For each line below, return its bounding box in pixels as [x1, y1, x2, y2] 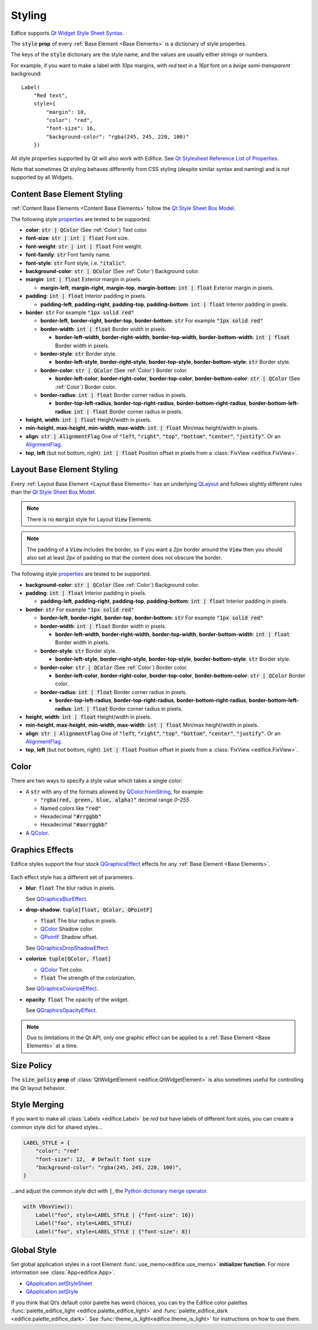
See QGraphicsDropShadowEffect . [25, 944, 110, 951]
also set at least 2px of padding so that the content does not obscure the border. [26, 554, 223, 561]
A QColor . [25, 829, 49, 836]
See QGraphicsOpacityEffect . [25, 1007, 97, 1014]
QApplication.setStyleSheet [25, 1280, 92, 1287]
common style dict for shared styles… [11, 1124, 103, 1131]
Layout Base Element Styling [11, 465, 118, 475]
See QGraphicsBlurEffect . [25, 895, 88, 902]
